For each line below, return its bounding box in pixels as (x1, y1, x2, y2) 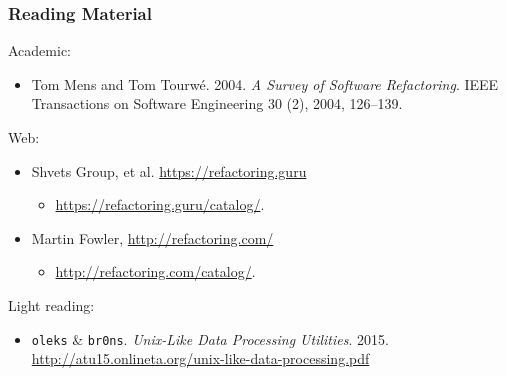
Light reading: (8, 294, 95, 315)
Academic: (8, 40, 71, 61)
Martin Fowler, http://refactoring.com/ (31, 227, 274, 248)
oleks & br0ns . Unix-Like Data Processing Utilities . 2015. (31, 328, 389, 349)
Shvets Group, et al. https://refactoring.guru (31, 160, 307, 181)
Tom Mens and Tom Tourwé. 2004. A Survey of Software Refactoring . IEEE (31, 73, 499, 94)
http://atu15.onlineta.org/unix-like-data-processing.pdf (31, 348, 370, 369)
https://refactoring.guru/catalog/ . (55, 194, 265, 215)
